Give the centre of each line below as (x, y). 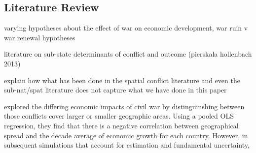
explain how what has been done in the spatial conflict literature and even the (122, 80)
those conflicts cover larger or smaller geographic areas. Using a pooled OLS (119, 116)
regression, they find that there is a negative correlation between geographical (121, 125)
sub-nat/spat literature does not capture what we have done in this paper (115, 90)
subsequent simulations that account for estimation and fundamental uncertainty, (127, 145)
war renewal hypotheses (40, 37)
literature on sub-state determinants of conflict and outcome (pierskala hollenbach (128, 54)
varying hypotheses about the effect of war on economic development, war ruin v (126, 28)
